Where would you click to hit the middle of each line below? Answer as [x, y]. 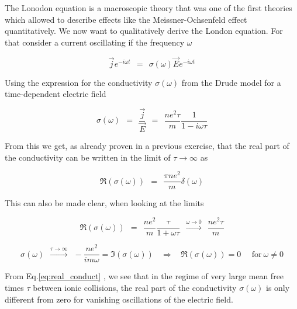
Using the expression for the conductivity [79, 82]
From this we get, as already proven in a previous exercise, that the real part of [147, 146]
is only [278, 287]
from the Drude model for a [231, 82]
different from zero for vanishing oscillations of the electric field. [119, 299]
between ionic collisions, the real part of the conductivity [135, 287]
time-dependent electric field [56, 94]
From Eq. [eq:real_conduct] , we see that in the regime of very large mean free [144, 276]
